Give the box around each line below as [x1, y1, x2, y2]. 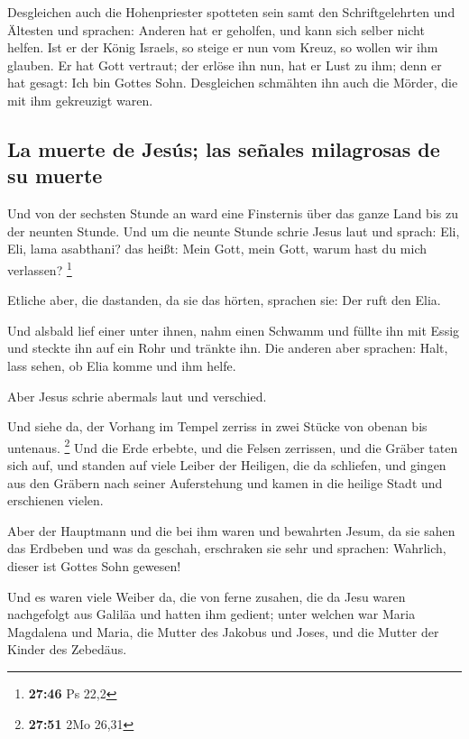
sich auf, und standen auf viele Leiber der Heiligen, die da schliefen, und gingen [7, 456, 446, 474]
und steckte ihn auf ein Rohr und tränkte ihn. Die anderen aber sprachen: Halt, [7, 338, 448, 357]
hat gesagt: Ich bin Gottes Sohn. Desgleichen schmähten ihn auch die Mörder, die [7, 73, 458, 92]
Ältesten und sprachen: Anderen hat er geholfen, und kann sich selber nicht [7, 20, 425, 39]
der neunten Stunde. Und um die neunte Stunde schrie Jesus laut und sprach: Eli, [7, 221, 460, 240]
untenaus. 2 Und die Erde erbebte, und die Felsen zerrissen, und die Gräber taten [7, 435, 458, 457]
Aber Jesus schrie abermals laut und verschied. [7, 386, 267, 405]
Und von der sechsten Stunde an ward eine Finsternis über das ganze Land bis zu [7, 204, 458, 223]
